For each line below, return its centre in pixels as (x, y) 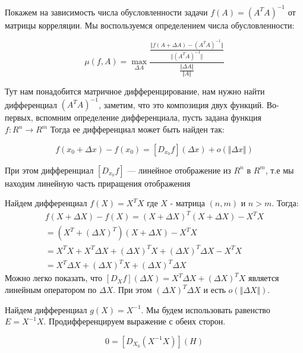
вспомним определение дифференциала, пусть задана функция (149, 117)
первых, (19, 117)
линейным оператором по (51, 290)
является (264, 278)
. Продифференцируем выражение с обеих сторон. (135, 321)
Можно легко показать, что (53, 278)
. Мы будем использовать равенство (206, 309)
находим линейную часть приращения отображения (98, 183)
